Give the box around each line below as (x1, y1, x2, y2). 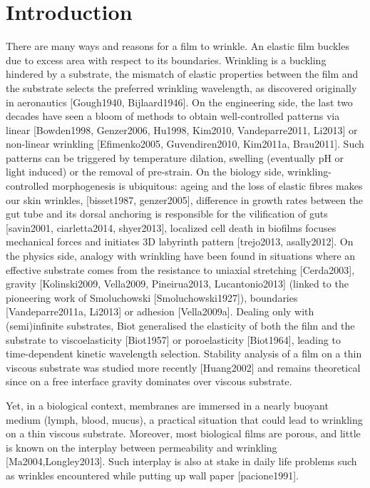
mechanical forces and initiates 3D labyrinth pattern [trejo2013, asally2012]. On (6, 234, 354, 249)
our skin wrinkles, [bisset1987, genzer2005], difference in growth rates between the (6, 192, 364, 207)
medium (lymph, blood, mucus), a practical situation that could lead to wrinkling (6, 412, 363, 427)
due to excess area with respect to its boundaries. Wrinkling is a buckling (6, 52, 327, 67)
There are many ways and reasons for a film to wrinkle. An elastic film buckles (6, 39, 349, 54)
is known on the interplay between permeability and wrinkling (6, 439, 277, 454)
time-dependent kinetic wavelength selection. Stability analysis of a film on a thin (6, 346, 362, 361)
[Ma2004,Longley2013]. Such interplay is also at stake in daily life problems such (6, 454, 357, 469)
